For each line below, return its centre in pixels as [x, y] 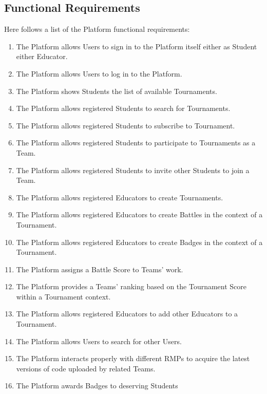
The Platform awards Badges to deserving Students [97, 386]
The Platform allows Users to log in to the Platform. [99, 73]
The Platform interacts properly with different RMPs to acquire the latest [133, 358]
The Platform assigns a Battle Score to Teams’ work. [100, 269]
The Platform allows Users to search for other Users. [99, 341]
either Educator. [42, 56]
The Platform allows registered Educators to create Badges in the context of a [139, 242]
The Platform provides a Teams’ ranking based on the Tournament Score [131, 286]
